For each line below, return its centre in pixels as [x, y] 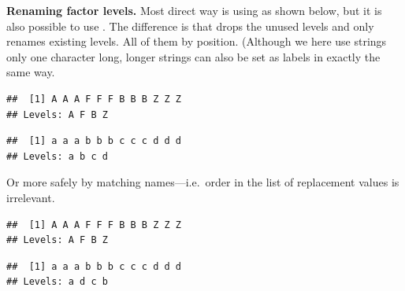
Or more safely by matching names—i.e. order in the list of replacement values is [203, 182]
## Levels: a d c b [57, 282]
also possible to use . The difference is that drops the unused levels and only [190, 26]
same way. [31, 72]
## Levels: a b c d [57, 156]
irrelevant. [31, 197]
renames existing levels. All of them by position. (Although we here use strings [197, 41]
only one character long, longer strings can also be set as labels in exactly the [193, 56]
